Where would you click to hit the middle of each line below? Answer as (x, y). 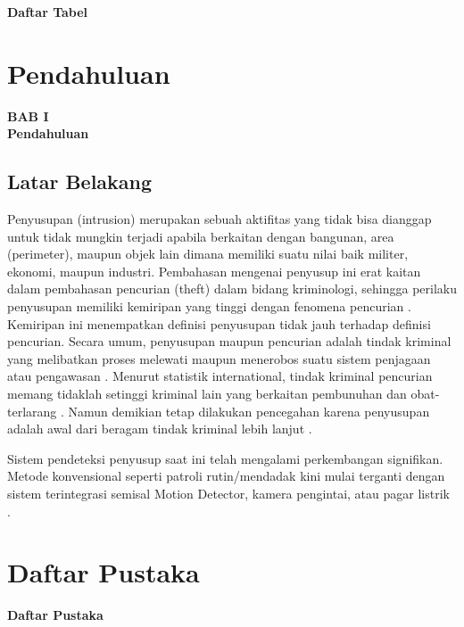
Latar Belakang (80, 181)
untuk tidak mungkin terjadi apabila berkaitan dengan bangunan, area (201, 236)
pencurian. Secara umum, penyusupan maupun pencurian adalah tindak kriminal (229, 341)
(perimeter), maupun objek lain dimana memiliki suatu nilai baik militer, (208, 254)
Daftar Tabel (48, 12)
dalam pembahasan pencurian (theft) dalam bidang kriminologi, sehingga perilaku (232, 289)
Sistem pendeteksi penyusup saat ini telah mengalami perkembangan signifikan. (225, 458)
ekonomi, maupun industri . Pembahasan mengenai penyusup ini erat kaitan (214, 271)
